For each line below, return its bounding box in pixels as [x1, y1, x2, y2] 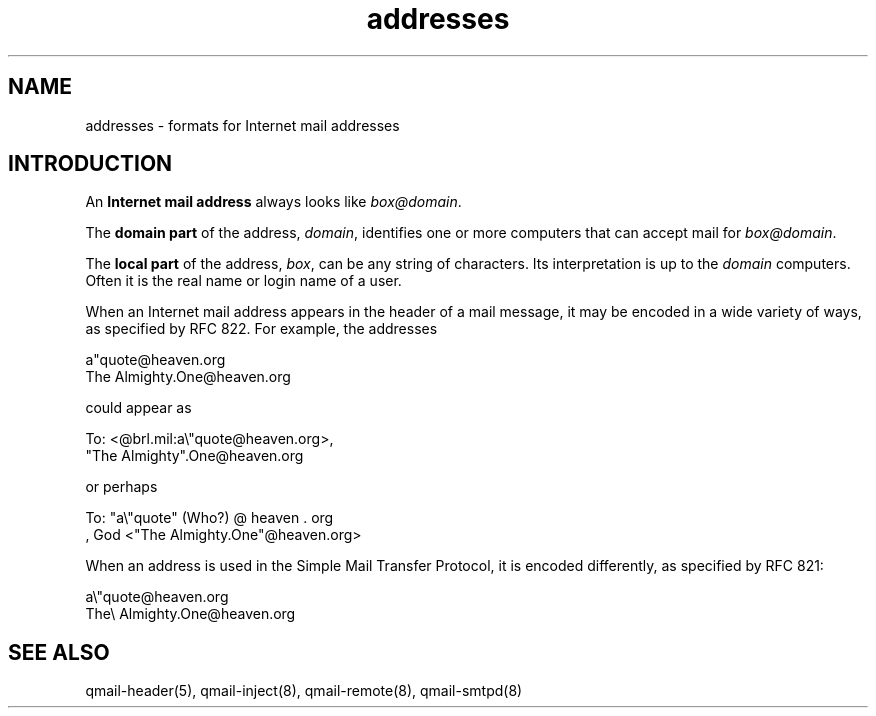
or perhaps [85, 478, 158, 496]
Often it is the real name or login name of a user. [85, 272, 402, 290]
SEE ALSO [8, 639, 110, 665]
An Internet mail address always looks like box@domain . [85, 193, 462, 211]
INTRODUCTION [8, 151, 173, 177]
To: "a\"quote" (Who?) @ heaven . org [85, 509, 334, 527]
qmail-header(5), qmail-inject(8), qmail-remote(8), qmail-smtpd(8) [85, 682, 523, 700]
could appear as [85, 399, 192, 417]
